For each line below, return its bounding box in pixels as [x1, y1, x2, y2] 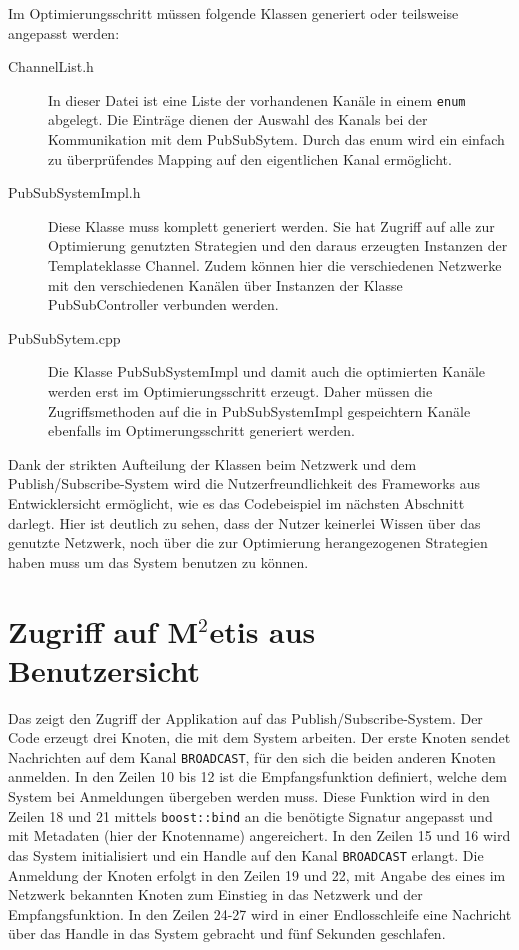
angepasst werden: [8, 22, 120, 43]
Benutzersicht [8, 649, 200, 690]
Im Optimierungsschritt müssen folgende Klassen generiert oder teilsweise [8, 3, 459, 23]
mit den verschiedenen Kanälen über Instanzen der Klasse [48, 274, 403, 295]
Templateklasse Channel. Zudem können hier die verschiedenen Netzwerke [48, 255, 502, 275]
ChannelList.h [8, 56, 94, 77]
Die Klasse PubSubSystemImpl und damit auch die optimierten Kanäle [48, 361, 486, 382]
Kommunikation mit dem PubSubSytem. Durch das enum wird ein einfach [48, 129, 505, 150]
